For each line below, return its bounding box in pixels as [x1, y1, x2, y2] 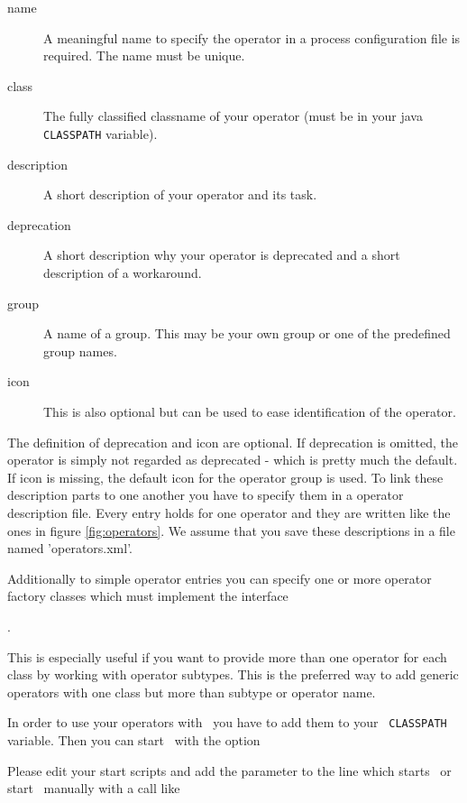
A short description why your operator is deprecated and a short [43, 245, 400, 264]
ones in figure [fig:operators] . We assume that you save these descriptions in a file [7, 521, 455, 540]
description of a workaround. [43, 263, 202, 282]
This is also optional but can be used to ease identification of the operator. [43, 401, 456, 420]
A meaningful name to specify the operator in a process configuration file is [43, 28, 461, 47]
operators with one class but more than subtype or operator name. [7, 682, 376, 701]
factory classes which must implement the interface [7, 586, 288, 605]
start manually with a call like [7, 779, 180, 798]
